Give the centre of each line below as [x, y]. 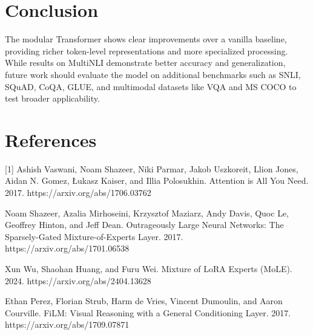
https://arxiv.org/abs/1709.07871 [67, 324]
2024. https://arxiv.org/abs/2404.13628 [78, 280]
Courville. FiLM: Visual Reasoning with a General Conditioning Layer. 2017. [148, 312]
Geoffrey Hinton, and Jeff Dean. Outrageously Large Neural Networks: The [144, 225]
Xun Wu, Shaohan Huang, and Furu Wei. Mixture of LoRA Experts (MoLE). [149, 268]
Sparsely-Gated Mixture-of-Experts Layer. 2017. [94, 236]
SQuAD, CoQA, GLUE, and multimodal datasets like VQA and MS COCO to [151, 86]
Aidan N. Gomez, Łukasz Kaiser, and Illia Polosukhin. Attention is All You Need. [157, 181]
